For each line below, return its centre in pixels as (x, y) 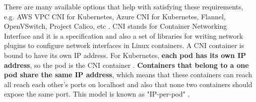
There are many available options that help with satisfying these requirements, (124, 6)
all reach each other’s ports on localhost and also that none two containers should (128, 84)
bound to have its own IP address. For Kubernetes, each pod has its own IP (125, 55)
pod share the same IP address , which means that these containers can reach (128, 75)
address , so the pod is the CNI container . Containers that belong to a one (127, 65)
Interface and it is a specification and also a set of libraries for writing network (124, 35)
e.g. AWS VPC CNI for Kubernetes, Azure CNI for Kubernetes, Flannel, (115, 16)
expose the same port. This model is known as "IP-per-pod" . (97, 94)
